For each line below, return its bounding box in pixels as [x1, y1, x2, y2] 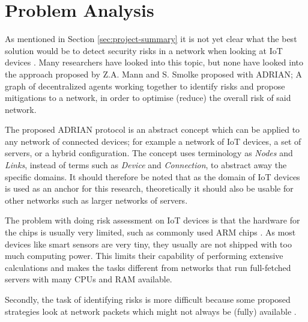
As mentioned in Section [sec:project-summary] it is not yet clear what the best [5, 32, 297, 45]
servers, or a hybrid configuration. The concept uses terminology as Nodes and [5, 147, 293, 159]
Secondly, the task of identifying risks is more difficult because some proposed [5, 293, 291, 305]
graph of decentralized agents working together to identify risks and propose [5, 79, 285, 92]
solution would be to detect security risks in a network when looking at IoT [5, 44, 283, 56]
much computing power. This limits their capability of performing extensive [5, 249, 283, 262]
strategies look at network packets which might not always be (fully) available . [5, 305, 297, 317]
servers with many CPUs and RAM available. [5, 273, 172, 285]
